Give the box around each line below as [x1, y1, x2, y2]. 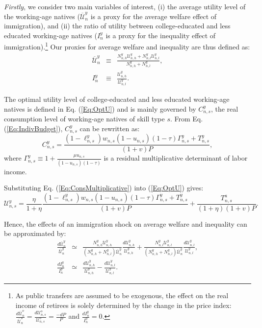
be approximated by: [4, 228, 66, 238]
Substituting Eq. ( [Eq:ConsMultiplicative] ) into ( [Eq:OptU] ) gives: [4, 183, 204, 193]
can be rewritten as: [79, 123, 140, 133]
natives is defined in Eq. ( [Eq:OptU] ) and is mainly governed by [4, 103, 196, 114]
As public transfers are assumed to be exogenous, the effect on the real [15, 290, 229, 301]
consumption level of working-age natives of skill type [4, 114, 165, 124]
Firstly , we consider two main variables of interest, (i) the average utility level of [4, 1, 246, 11]
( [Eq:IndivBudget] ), [4, 123, 63, 133]
